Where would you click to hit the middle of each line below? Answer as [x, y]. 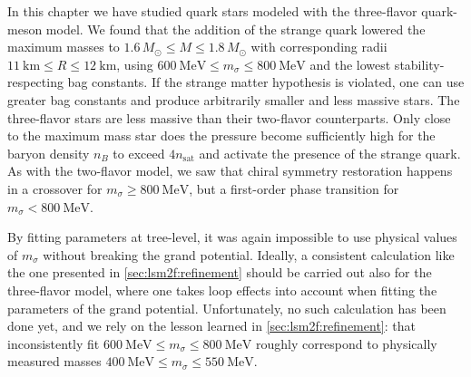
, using [135, 64]
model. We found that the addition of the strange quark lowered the [235, 29]
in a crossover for [55, 188]
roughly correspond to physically [346, 343]
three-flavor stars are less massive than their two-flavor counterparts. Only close [229, 117]
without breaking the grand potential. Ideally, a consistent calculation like [249, 254]
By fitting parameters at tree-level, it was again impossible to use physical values [232, 237]
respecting [35, 82]
